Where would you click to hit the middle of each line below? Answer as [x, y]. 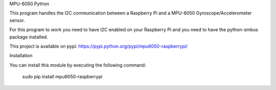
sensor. [17, 20]
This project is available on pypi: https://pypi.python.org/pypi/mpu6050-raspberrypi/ [99, 46]
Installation [21, 56]
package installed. [29, 37]
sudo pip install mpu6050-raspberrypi [62, 77]
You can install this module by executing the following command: [78, 65]
